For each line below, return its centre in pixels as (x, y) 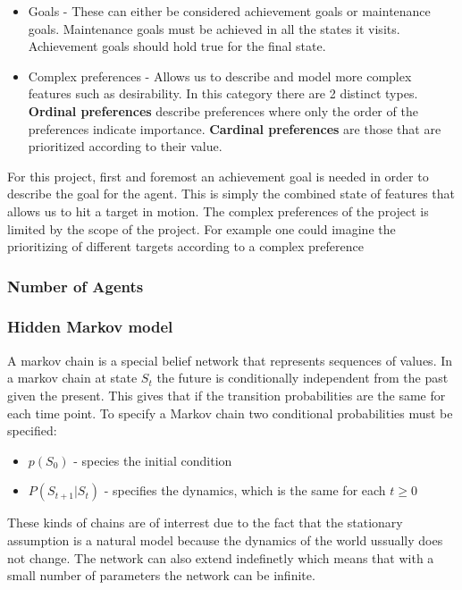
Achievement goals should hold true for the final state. (177, 46)
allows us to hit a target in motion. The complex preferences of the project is (218, 211)
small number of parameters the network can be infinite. (161, 575)
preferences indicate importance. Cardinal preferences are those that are (235, 128)
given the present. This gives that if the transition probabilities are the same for (227, 395)
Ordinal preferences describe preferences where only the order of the (223, 110)
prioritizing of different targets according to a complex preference (185, 246)
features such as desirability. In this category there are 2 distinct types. (223, 93)
